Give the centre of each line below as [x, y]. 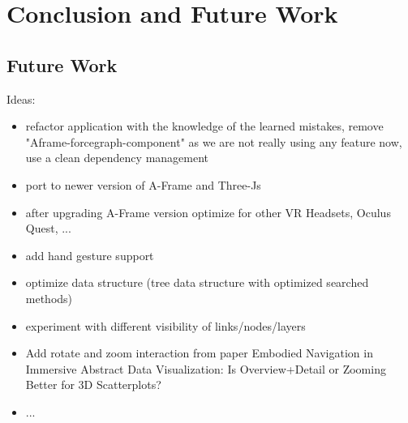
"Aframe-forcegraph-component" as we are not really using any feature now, [214, 141]
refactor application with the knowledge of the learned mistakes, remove [204, 126]
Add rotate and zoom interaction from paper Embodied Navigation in [199, 353]
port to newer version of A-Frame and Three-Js [143, 184]
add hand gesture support [90, 255]
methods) [49, 298]
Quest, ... [48, 228]
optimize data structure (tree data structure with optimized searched [197, 282]
